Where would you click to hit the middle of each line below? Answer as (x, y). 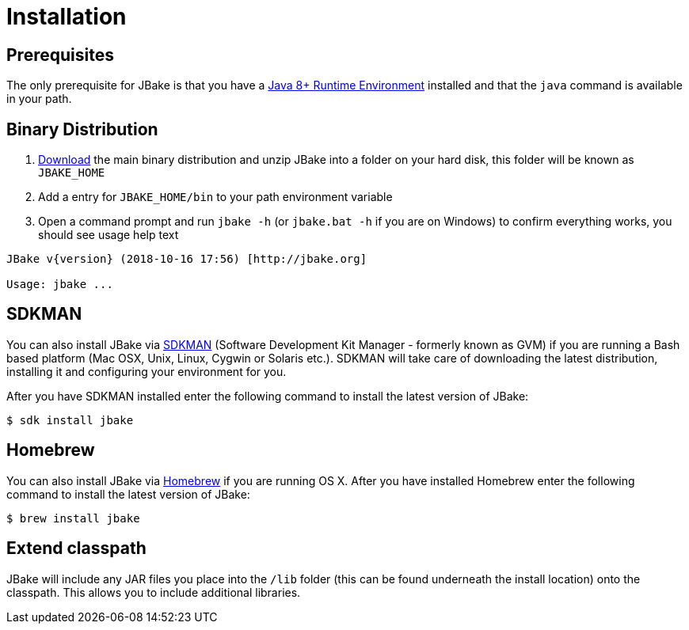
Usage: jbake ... (60, 285)
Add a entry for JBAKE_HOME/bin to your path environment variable (215, 197)
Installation (67, 17)
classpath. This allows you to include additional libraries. (154, 592)
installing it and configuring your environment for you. (147, 371)
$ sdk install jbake (70, 420)
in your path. (39, 99)
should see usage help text (108, 235)
